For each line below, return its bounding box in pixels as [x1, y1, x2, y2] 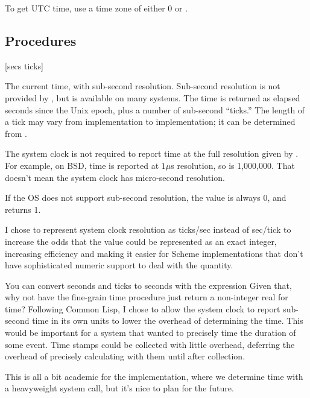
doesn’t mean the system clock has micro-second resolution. [5, 171, 225, 183]
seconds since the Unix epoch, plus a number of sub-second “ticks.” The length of [5, 103, 305, 116]
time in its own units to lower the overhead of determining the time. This [32, 314, 303, 327]
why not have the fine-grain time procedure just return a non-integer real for [5, 291, 288, 303]
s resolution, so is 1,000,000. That [171, 159, 295, 171]
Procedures [5, 31, 77, 49]
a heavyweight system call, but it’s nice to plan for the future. [5, 382, 234, 394]
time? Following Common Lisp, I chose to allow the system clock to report [5, 302, 280, 315]
